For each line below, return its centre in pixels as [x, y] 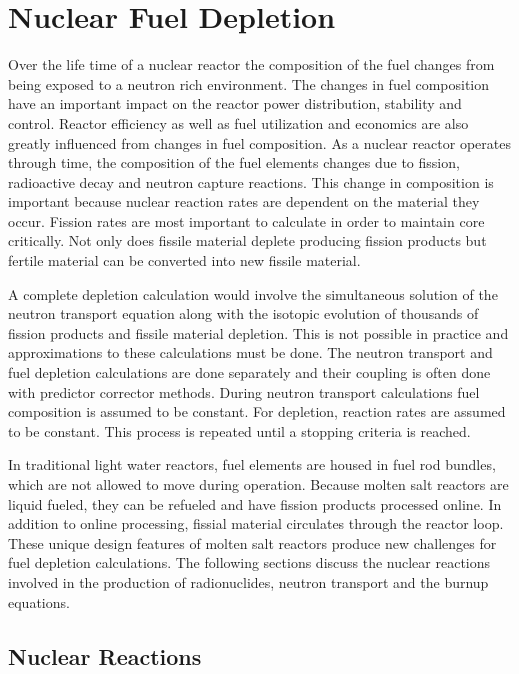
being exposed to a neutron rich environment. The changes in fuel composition [249, 83]
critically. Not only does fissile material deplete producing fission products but [247, 240]
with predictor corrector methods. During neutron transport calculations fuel [244, 391]
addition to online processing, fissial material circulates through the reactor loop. [256, 523]
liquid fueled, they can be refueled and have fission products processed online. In [255, 503]
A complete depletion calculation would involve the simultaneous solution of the [253, 293]
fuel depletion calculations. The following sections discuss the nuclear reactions [249, 562]
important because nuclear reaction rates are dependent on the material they [244, 201]
